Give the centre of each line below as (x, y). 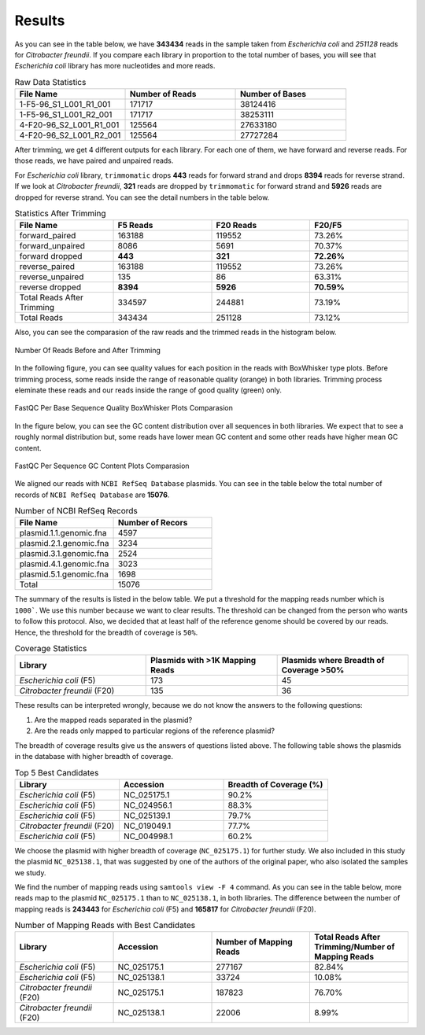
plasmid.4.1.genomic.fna (64, 564)
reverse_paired (47, 267)
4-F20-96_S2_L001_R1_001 (69, 125)
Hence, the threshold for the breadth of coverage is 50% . (106, 632)
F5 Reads (135, 226)
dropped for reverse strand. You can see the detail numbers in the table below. (142, 197)
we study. (30, 872)
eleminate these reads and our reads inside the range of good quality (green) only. (148, 390)
